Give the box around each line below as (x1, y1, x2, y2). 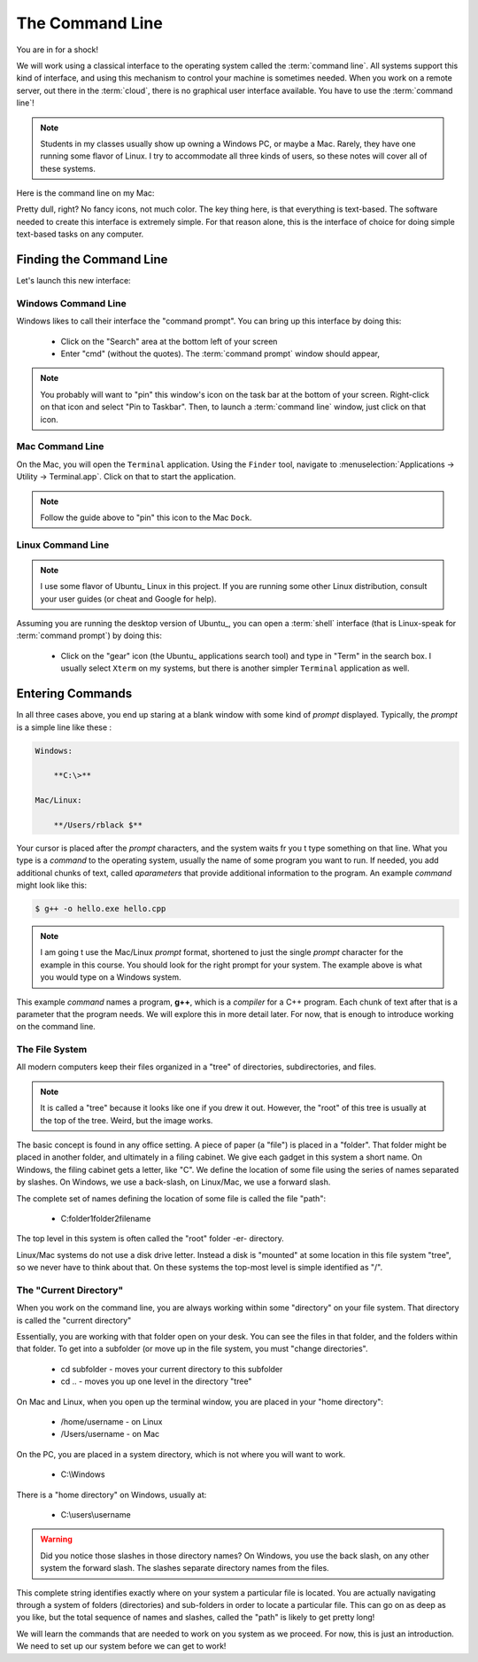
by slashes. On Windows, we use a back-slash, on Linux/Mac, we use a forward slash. (16, 1177, 331, 1187)
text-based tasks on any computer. (16, 229, 144, 239)
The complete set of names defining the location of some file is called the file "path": (16, 1192, 327, 1204)
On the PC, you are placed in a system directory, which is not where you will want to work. (16, 1448, 346, 1459)
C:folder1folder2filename (60, 1213, 151, 1223)
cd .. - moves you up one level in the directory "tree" (60, 1376, 252, 1386)
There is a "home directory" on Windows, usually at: (16, 1489, 207, 1500)
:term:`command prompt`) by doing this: (16, 630, 163, 641)
